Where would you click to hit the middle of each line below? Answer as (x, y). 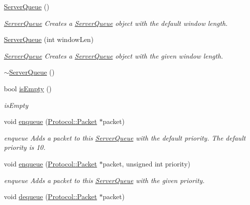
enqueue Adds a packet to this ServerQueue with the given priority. (104, 180)
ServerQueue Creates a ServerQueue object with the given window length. (114, 55)
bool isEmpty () (28, 88)
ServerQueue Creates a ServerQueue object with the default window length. (116, 23)
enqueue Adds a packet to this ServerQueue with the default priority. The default (125, 137)
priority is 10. (25, 147)
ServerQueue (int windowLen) (49, 39)
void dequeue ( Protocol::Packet (51, 196)
